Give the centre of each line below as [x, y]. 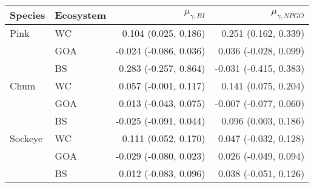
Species [28, 15]
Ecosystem [80, 15]
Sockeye [26, 138]
